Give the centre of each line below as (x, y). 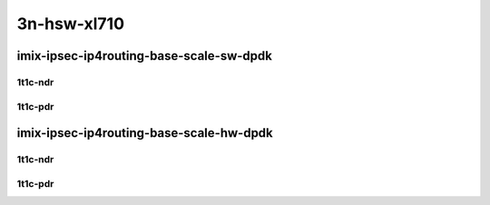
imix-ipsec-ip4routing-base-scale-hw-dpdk (145, 133)
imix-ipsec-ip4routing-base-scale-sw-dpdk (144, 56)
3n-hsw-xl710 (71, 24)
